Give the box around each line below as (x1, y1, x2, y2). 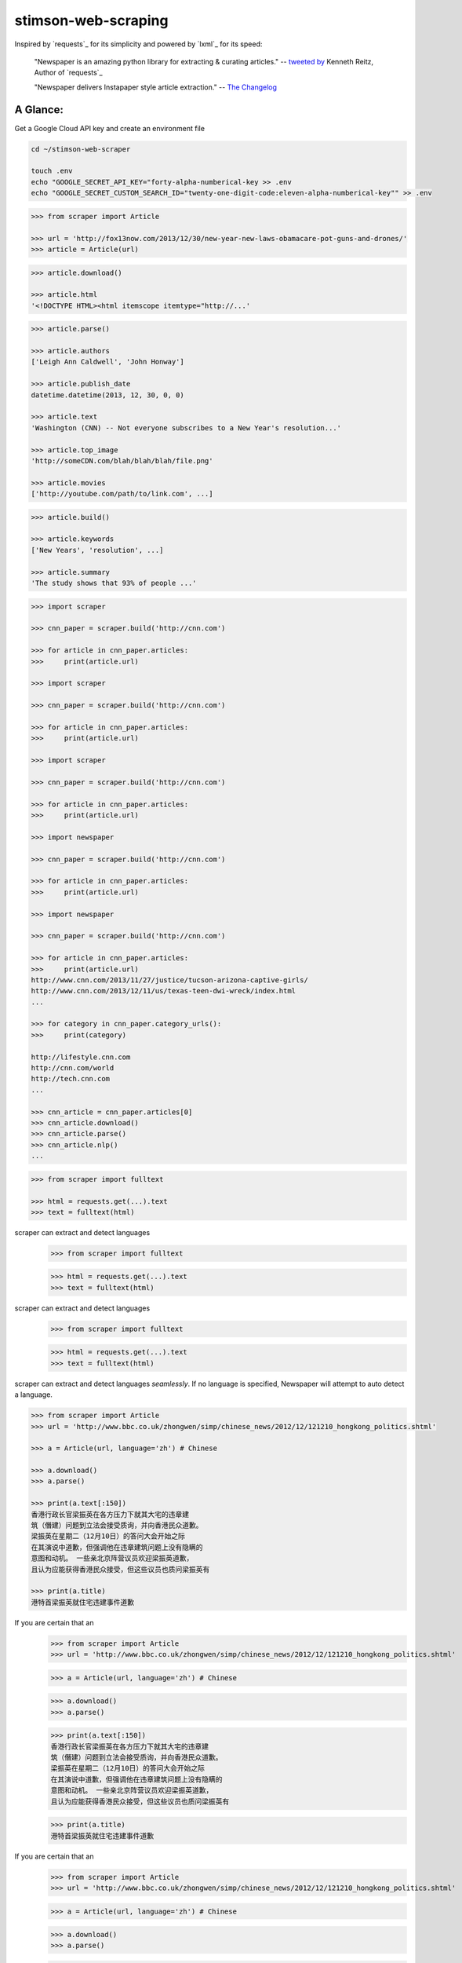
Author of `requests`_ (34, 68, 103, 78)
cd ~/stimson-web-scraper (31, 144, 131, 153)
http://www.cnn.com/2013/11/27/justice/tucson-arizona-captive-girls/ (31, 975, 309, 985)
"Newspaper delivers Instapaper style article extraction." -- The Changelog (34, 82, 278, 92)
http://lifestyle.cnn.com (31, 1052, 131, 1062)
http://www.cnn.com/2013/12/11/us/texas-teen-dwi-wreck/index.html (31, 986, 296, 996)
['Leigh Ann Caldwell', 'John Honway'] (31, 357, 184, 367)
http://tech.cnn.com (31, 1074, 110, 1084)
